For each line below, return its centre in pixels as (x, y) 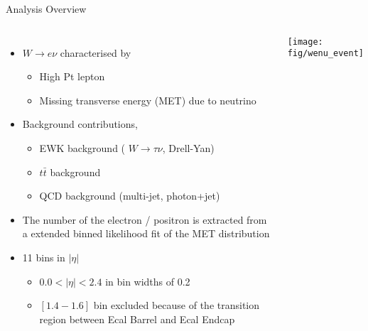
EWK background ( (82, 147)
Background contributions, (80, 124)
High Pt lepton (72, 76)
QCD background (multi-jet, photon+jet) (130, 196)
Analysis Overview (46, 9)
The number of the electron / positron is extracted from (145, 219)
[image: (305, 42)
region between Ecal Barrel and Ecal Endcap (137, 319)
